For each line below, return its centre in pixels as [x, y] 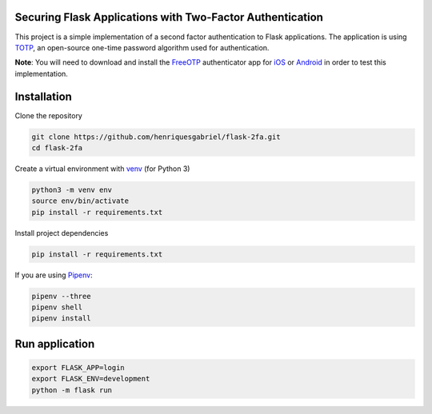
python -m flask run [72, 390]
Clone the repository [49, 115]
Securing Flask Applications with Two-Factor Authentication [169, 17]
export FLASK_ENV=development [91, 379]
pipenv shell [57, 307]
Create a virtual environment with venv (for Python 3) [102, 169]
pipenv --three [61, 296]
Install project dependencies [62, 233]
